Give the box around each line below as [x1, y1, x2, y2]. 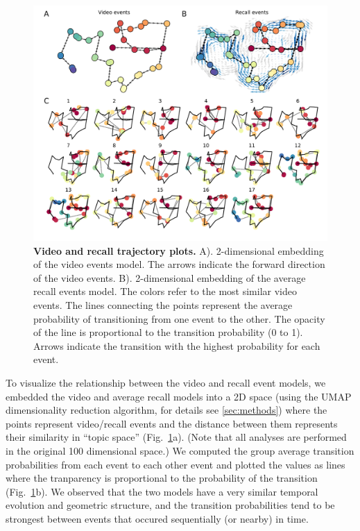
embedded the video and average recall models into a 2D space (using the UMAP [6, 389, 352, 403]
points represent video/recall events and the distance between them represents [6, 416, 338, 430]
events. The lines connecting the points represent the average [33, 298, 293, 312]
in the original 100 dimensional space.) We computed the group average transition [6, 444, 354, 458]
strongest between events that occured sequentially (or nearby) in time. [6, 511, 309, 525]
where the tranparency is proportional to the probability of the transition [6, 471, 318, 485]
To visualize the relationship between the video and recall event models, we [6, 376, 326, 390]
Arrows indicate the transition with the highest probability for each [33, 338, 320, 353]
